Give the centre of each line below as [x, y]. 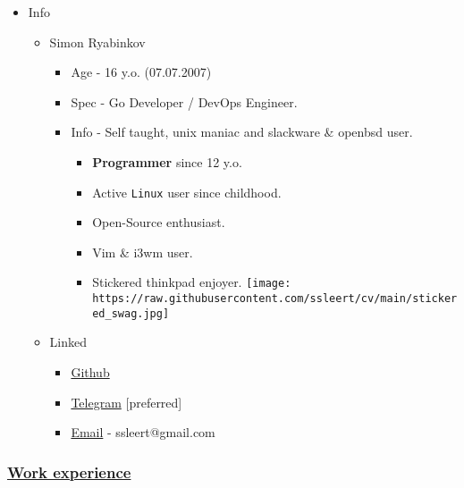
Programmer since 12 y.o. [167, 161]
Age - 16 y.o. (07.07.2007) [141, 72]
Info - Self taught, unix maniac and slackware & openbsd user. [242, 132]
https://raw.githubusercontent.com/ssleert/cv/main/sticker [275, 299]
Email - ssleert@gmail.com [143, 432]
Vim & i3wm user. [143, 252]
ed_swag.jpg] [131, 313]
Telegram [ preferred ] [127, 402]
